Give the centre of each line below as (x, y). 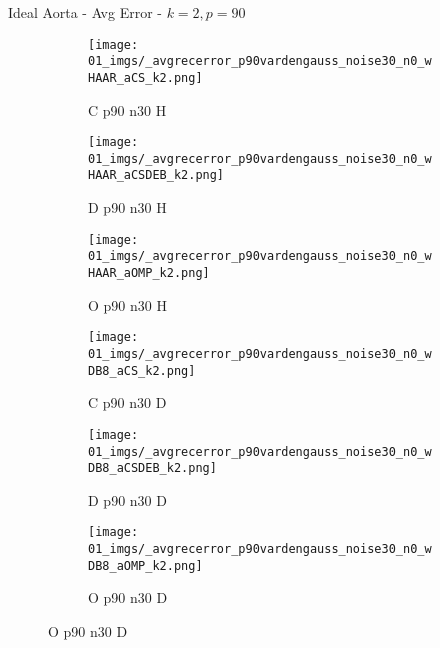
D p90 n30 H (127, 207)
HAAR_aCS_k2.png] (145, 77)
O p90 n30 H (127, 304)
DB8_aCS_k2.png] (142, 370)
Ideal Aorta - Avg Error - (85, 12)
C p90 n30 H (127, 109)
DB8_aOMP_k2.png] (145, 565)
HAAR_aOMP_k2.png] (149, 273)
